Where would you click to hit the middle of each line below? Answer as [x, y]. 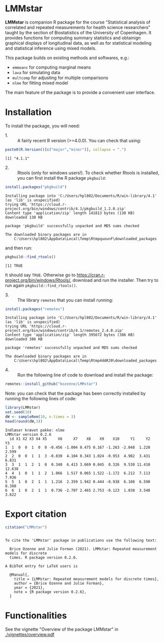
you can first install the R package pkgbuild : [62, 178]
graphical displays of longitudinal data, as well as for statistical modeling [78, 43]
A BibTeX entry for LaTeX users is [41, 566]
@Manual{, [19, 575]
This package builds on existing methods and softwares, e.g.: [67, 57]
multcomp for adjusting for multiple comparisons [60, 78]
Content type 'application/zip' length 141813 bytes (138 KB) [70, 213]
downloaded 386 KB [24, 339]
